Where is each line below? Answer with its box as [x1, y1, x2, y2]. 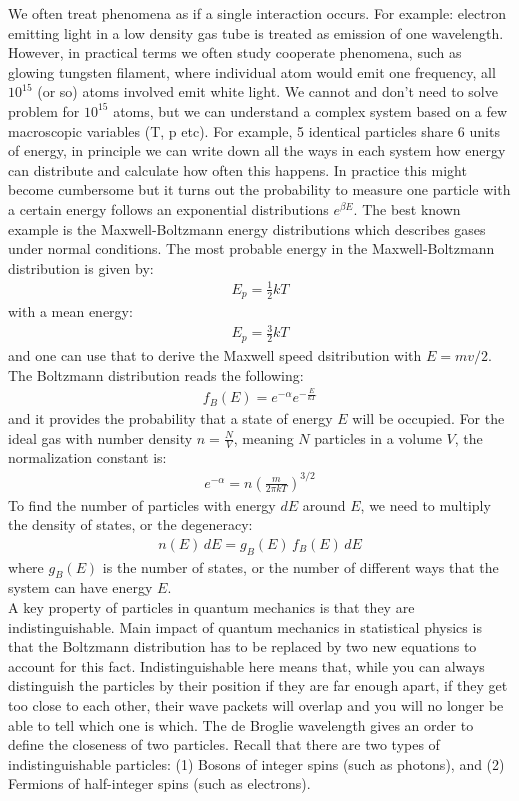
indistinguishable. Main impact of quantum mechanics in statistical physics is [8, 616, 482, 637]
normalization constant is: [8, 447, 167, 468]
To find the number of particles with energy [8, 494, 276, 515]
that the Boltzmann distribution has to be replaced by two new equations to [8, 636, 477, 657]
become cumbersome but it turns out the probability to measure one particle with [8, 179, 511, 200]
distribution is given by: [8, 257, 154, 278]
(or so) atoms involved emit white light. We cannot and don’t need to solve [37, 81, 498, 102]
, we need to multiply [360, 494, 491, 515]
